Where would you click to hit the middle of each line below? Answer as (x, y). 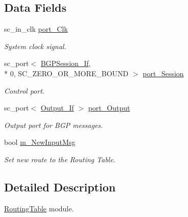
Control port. (25, 90)
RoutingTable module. (39, 208)
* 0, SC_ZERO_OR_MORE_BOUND (66, 73)
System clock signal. (35, 46)
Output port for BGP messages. (54, 125)
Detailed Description (60, 187)
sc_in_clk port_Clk (36, 29)
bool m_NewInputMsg (40, 142)
